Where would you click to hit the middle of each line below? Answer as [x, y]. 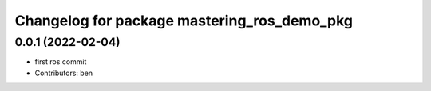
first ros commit [61, 62]
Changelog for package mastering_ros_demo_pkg [184, 21]
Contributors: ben [64, 73]
